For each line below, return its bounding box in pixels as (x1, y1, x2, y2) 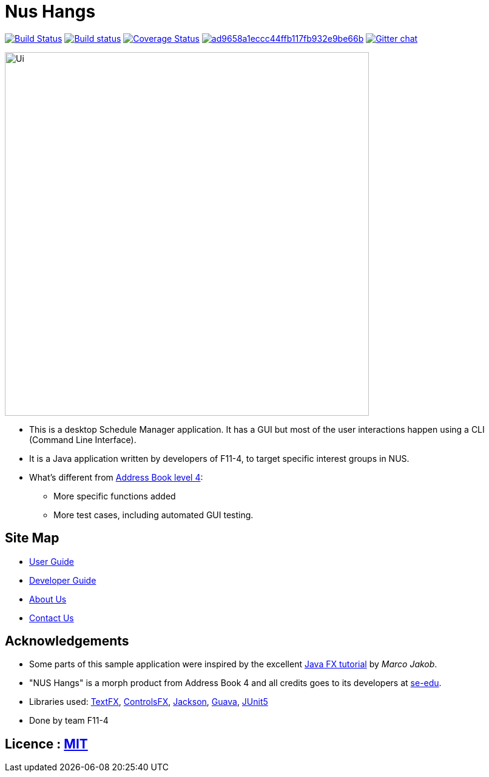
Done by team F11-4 (29, 715, 109, 726)
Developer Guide (29, 575, 96, 585)
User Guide (29, 556, 75, 567)
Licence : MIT (5, 736, 88, 752)
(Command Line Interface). (29, 434, 137, 445)
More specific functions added (53, 490, 176, 501)
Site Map (5, 530, 59, 546)
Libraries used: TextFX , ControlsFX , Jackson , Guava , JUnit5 (29, 696, 268, 707)
